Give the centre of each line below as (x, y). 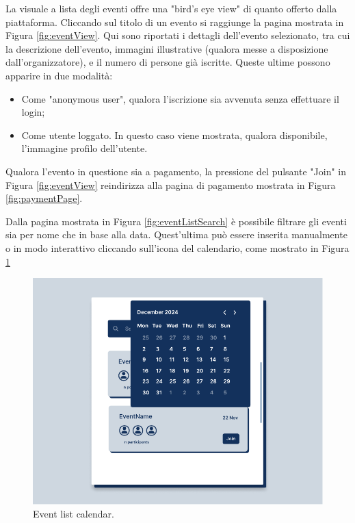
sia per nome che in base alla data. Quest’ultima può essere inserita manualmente (176, 234)
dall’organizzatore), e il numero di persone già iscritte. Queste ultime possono (168, 62)
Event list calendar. (74, 514)
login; (33, 112)
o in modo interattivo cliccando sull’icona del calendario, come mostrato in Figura (177, 247)
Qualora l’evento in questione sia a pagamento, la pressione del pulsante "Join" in (176, 171)
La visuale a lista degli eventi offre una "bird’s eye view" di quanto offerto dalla (171, 8)
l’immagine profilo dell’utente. (84, 148)
